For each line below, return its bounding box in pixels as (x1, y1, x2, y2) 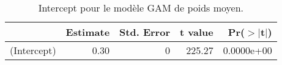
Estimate (65, 25, 110, 39)
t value (179, 25, 213, 39)
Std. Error (119, 25, 170, 39)
